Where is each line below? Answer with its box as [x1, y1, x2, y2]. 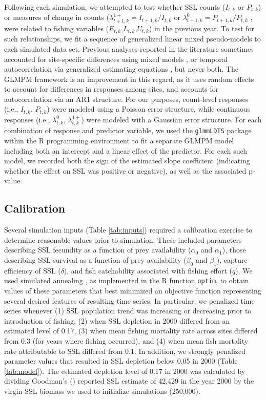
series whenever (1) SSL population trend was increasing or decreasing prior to [4, 305, 252, 316]
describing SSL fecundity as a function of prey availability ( [4, 244, 191, 255]
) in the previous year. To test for [149, 23, 255, 33]
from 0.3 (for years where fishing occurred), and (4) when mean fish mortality [4, 335, 249, 346]
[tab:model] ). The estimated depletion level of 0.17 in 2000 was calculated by [4, 365, 245, 376]
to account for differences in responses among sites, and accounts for [4, 83, 219, 94]
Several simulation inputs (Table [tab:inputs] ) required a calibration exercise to [4, 224, 253, 235]
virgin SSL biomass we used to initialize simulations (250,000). [4, 385, 200, 396]
